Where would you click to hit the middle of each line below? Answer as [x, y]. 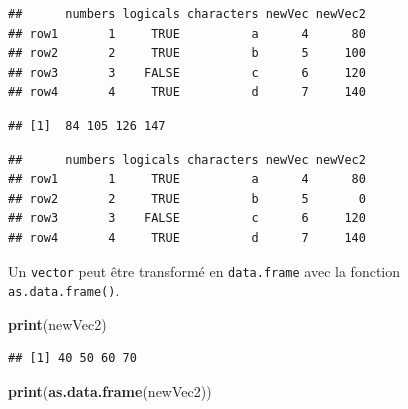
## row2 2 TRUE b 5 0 [187, 198]
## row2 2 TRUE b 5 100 [187, 53]
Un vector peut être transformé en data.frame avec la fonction [204, 270]
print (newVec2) [57, 323]
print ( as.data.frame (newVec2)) [110, 391]
